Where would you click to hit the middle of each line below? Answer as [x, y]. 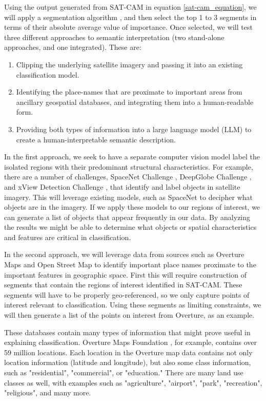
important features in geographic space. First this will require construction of [125, 274]
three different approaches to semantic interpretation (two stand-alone [114, 37]
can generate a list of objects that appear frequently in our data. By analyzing [127, 217]
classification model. [48, 74]
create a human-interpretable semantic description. [96, 139]
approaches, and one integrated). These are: [73, 47]
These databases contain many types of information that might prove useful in [127, 332]
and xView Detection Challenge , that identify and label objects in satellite [122, 186]
